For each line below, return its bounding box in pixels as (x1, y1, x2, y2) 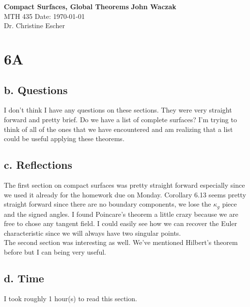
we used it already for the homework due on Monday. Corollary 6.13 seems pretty (4, 189, 246, 199)
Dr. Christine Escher (4, 20, 65, 31)
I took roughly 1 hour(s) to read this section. (4, 293, 137, 303)
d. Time (4, 270, 44, 285)
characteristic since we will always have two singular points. (4, 227, 181, 238)
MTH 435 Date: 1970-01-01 (4, 11, 85, 21)
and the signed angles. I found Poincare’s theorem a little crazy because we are (4, 209, 238, 219)
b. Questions (4, 82, 68, 97)
